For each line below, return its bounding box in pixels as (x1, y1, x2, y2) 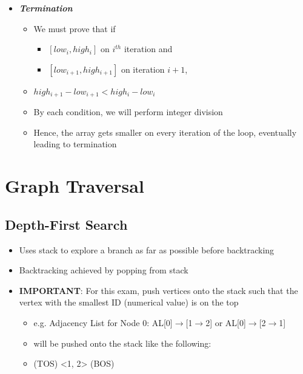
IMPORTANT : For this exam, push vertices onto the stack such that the (19, 284, 298, 296)
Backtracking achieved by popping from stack (19, 264, 188, 276)
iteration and (124, 42, 173, 55)
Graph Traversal (5, 173, 144, 198)
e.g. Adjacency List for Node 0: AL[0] (33, 316, 173, 329)
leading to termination (33, 138, 117, 150)
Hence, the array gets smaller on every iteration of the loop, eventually (33, 125, 297, 138)
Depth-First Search (5, 215, 128, 233)
